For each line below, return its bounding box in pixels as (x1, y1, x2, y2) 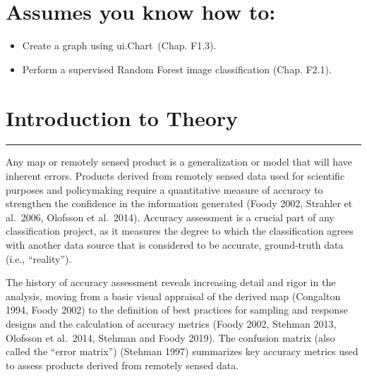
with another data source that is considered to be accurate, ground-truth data (6, 237, 344, 252)
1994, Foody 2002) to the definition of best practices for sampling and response (6, 302, 348, 317)
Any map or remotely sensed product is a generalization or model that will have (6, 154, 352, 169)
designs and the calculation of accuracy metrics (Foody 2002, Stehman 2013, (6, 316, 337, 330)
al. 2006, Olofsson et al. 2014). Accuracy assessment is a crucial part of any (6, 209, 335, 224)
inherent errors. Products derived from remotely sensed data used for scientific (6, 168, 345, 183)
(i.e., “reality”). (6, 251, 72, 266)
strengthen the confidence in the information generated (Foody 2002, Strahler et (6, 196, 353, 211)
